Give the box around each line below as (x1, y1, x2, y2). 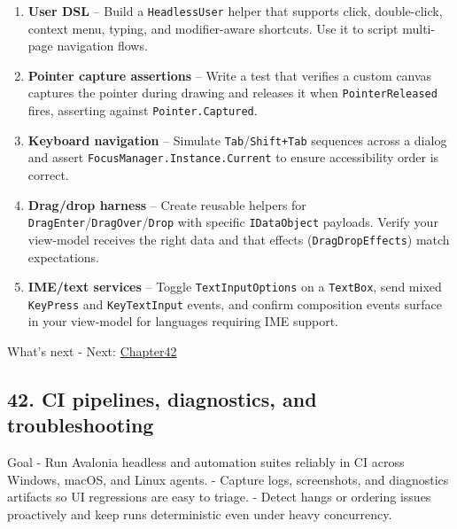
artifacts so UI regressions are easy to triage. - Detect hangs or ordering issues (7, 487, 431, 506)
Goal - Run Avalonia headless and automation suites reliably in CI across (7, 453, 405, 471)
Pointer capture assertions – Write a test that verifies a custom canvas (27, 66, 432, 84)
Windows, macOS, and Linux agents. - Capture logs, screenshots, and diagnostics (7, 470, 449, 488)
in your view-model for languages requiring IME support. (27, 312, 339, 331)
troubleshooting (7, 411, 154, 439)
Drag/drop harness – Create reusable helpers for (27, 195, 306, 214)
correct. (27, 166, 69, 184)
